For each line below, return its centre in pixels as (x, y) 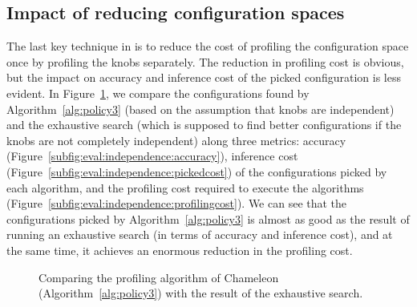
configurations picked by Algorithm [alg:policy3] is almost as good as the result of (208, 218)
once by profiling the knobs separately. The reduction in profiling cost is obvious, (205, 61)
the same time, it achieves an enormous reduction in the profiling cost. (180, 250)
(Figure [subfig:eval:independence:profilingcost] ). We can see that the (177, 203)
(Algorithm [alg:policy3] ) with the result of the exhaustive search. (201, 293)
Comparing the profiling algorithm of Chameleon (159, 277)
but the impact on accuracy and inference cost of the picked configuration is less (204, 77)
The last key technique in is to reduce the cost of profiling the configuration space (208, 46)
